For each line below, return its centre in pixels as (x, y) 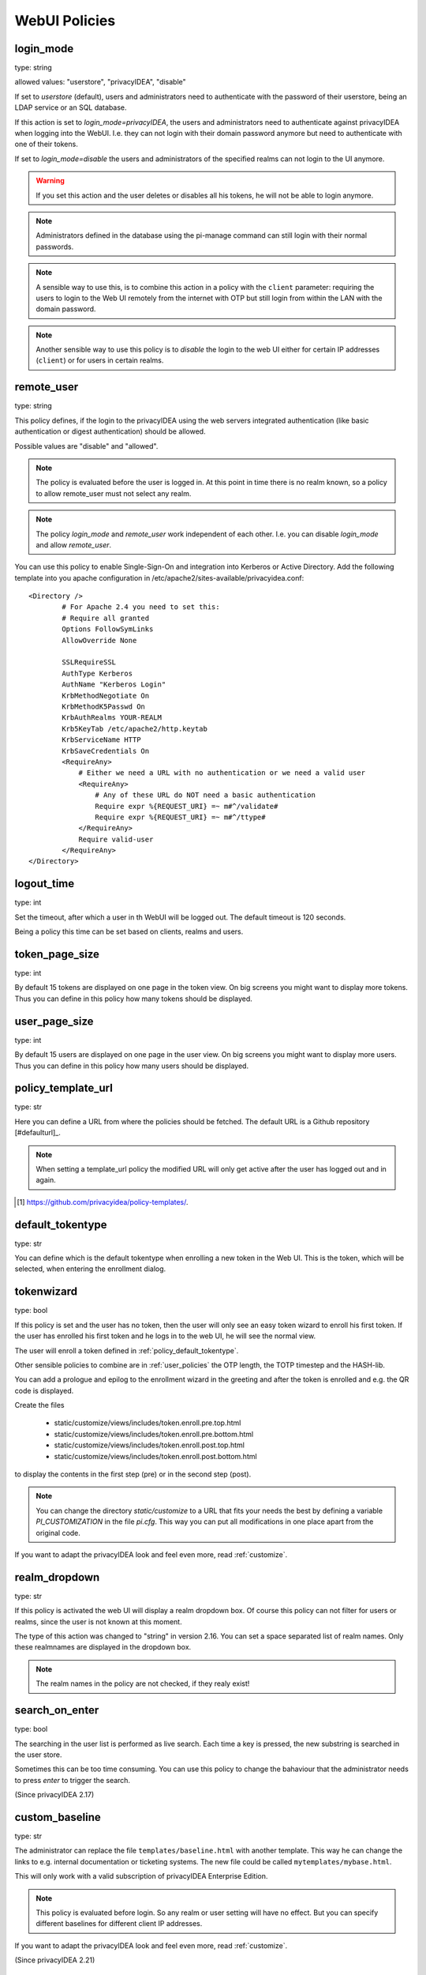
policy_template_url (64, 1088)
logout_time (45, 884)
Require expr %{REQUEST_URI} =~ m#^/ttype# (180, 817)
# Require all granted (106, 618)
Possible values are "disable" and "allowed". (86, 446)
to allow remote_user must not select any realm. (114, 493)
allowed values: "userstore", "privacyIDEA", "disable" (101, 82)
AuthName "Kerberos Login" (114, 685)
